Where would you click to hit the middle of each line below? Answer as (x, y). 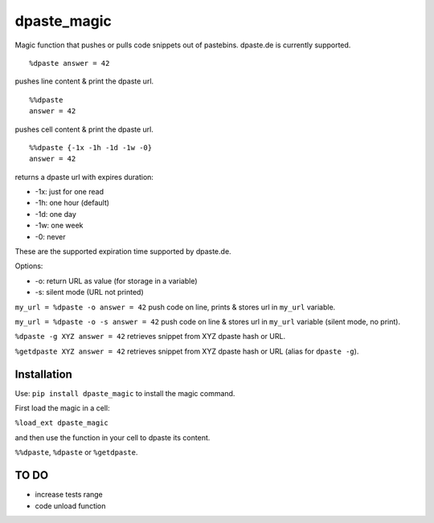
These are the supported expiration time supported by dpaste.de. (123, 251)
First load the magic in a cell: (62, 408)
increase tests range (69, 495)
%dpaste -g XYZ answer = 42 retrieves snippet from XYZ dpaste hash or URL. (150, 337)
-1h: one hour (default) (72, 203)
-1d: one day (55, 214)
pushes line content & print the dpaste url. (84, 81)
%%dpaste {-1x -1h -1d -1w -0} (91, 147)
